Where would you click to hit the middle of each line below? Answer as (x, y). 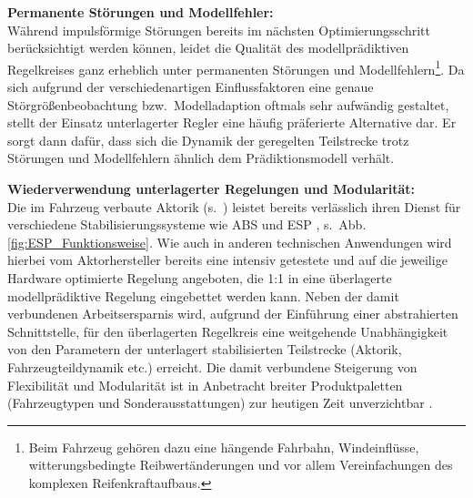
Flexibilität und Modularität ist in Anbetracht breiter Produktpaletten (205, 385)
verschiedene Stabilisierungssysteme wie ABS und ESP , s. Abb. (187, 224)
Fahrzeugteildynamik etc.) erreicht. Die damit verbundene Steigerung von (212, 366)
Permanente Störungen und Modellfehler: (141, 12)
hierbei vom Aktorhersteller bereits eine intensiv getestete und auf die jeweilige (227, 260)
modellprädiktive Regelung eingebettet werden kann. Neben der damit (203, 295)
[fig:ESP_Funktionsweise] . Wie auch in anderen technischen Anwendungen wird (230, 242)
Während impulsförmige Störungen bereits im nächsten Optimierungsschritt (219, 30)
